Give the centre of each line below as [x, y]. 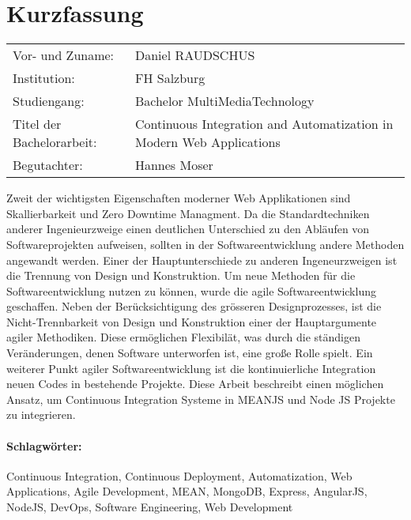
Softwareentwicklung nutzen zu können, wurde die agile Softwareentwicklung [191, 290]
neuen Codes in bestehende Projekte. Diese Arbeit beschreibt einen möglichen [195, 384]
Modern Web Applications [207, 142]
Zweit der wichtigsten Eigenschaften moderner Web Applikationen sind [179, 198]
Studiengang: [49, 101]
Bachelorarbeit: [55, 142]
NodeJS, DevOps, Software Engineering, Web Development [150, 507]
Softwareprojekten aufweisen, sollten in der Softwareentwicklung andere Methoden [205, 244]
